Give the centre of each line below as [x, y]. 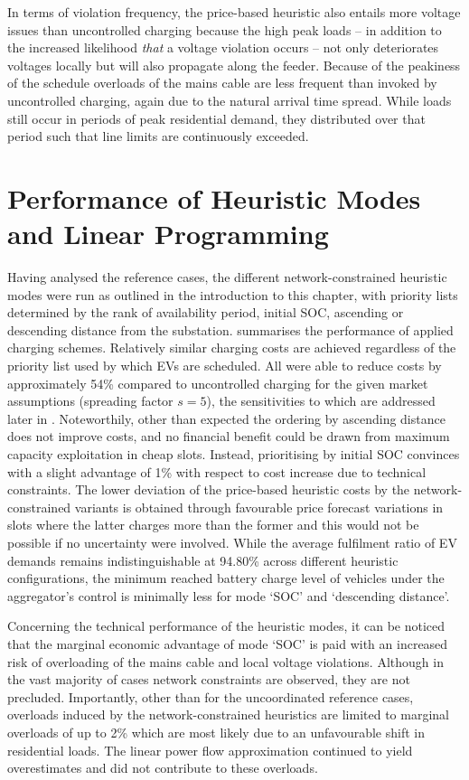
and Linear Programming [168, 234]
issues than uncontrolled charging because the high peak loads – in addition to [225, 29]
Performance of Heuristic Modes [214, 197]
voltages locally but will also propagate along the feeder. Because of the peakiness [234, 65]
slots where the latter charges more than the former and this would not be [213, 525]
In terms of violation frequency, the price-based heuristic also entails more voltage [234, 12]
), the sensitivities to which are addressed [321, 401]
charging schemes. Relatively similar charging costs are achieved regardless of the [232, 348]
